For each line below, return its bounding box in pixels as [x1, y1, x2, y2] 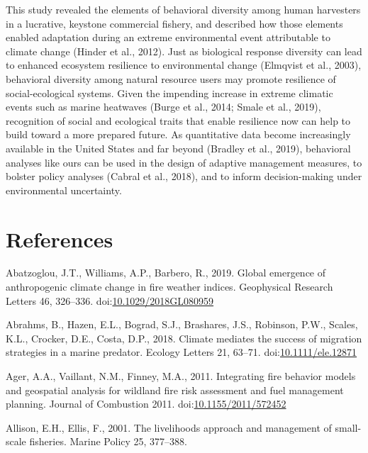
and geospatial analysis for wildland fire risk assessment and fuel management [6, 382, 344, 397]
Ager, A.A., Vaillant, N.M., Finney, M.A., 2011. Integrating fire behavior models [6, 369, 356, 383]
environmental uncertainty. [6, 182, 122, 197]
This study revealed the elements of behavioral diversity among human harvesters [6, 2, 361, 16]
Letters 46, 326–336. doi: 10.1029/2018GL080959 [6, 293, 214, 308]
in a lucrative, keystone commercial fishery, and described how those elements [6, 16, 343, 30]
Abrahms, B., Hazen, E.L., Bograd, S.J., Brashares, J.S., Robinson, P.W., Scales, [6, 317, 358, 332]
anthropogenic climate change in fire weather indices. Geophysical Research [6, 279, 333, 294]
